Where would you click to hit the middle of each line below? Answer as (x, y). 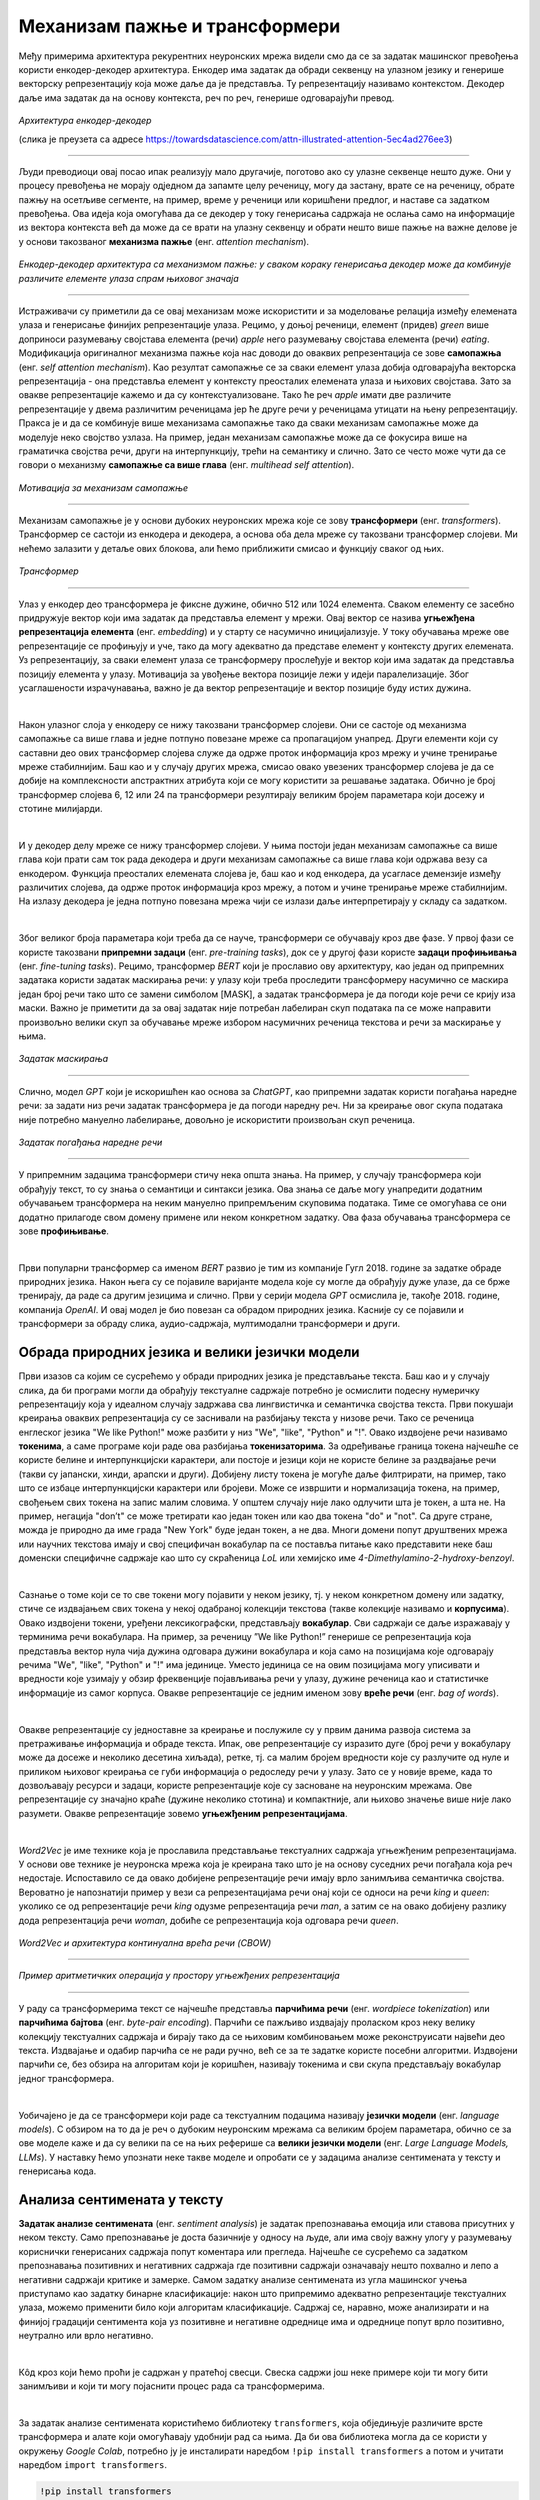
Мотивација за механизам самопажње (103, 487)
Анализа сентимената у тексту (121, 2199)
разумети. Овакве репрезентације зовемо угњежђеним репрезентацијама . (183, 1813)
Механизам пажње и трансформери (179, 26)
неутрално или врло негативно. (86, 2336)
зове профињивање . (64, 1231)
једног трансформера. (66, 2078)
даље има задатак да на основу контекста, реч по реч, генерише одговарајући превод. (206, 97)
